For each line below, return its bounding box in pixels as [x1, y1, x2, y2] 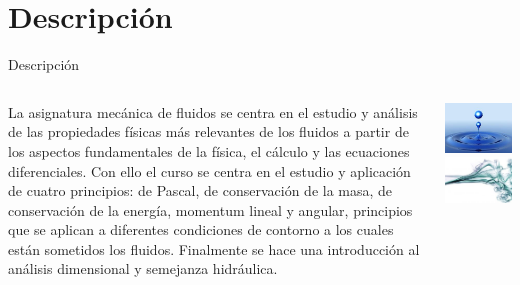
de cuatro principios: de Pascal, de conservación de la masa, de [8, 180, 393, 201]
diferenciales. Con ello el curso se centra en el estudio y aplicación [8, 160, 411, 181]
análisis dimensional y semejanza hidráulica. [8, 258, 278, 279]
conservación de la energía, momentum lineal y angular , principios [8, 199, 413, 220]
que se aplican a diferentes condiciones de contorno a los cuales [8, 219, 394, 240]
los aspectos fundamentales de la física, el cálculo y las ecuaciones [8, 140, 410, 161]
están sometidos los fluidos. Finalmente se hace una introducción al [8, 238, 420, 259]
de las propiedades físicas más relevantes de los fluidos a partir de [8, 121, 409, 142]
